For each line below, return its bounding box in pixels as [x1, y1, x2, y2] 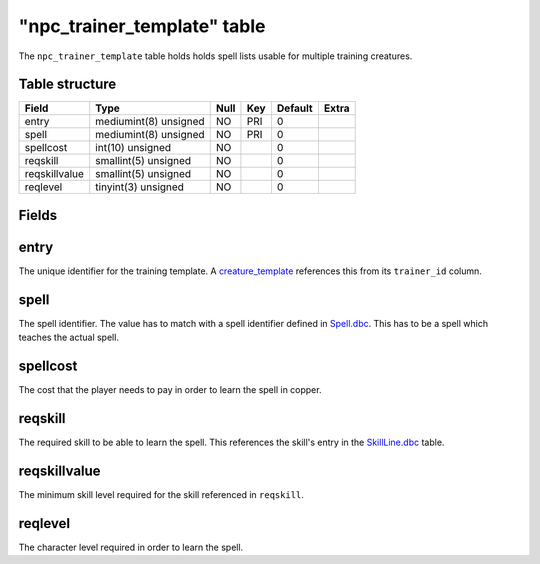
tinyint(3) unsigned [95, 180, 185, 194]
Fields [18, 206, 58, 224]
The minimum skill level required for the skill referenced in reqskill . [18, 489, 305, 500]
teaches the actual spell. [18, 331, 120, 344]
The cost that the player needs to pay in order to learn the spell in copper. [18, 384, 322, 396]
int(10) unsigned [95, 141, 172, 155]
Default [276, 101, 314, 115]
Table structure [18, 76, 117, 93]
